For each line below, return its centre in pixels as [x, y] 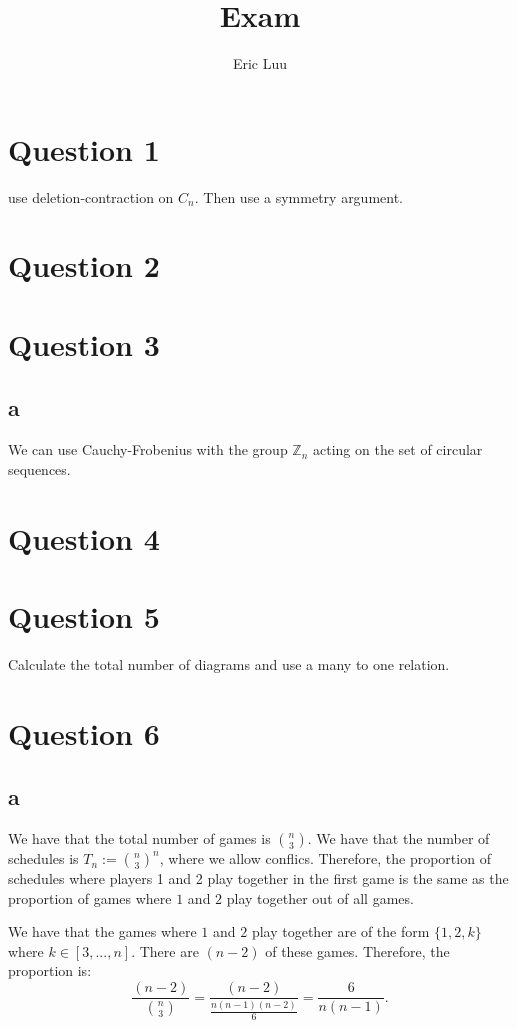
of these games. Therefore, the [357, 950]
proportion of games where [90, 897]
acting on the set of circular [398, 449]
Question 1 [84, 148]
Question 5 [84, 615]
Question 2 [84, 265]
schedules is [43, 858]
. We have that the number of [398, 838]
